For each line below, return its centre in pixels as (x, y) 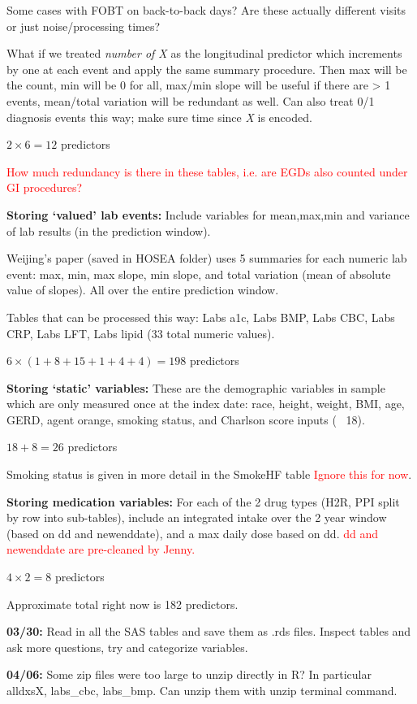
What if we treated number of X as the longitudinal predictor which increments (204, 53)
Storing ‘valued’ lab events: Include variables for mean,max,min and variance (208, 214)
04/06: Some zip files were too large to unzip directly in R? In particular (189, 674)
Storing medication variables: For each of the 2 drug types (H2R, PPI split (203, 501)
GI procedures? (45, 187)
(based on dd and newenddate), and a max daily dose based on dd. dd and (193, 533)
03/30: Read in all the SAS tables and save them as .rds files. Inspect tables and (209, 631)
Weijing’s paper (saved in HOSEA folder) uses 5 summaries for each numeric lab (207, 258)
